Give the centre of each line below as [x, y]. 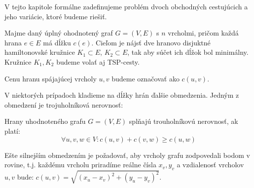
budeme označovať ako [145, 78]
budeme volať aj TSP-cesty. [98, 61]
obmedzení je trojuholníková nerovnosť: [64, 104]
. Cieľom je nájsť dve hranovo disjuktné [151, 42]
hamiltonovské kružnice [40, 52]
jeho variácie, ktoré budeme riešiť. [56, 16]
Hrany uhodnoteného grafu [45, 121]
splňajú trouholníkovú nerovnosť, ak [183, 121]
